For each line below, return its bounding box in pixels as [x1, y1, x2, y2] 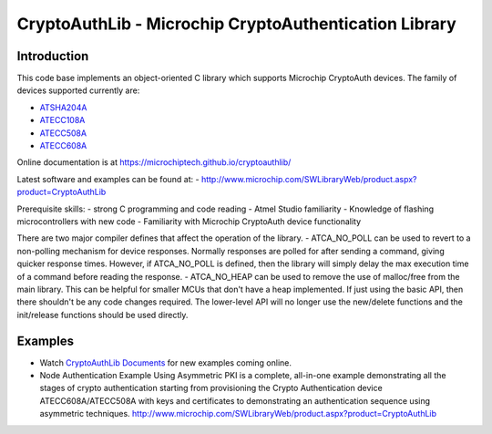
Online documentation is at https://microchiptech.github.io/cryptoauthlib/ [16, 157, 292, 168]
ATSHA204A [39, 101, 87, 113]
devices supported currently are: [16, 85, 140, 96]
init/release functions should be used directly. [16, 309, 189, 320]
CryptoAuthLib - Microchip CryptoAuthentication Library [16, 14, 457, 34]
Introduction [16, 48, 89, 64]
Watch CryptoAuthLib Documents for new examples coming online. [39, 356, 292, 368]
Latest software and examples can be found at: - [16, 173, 200, 184]
